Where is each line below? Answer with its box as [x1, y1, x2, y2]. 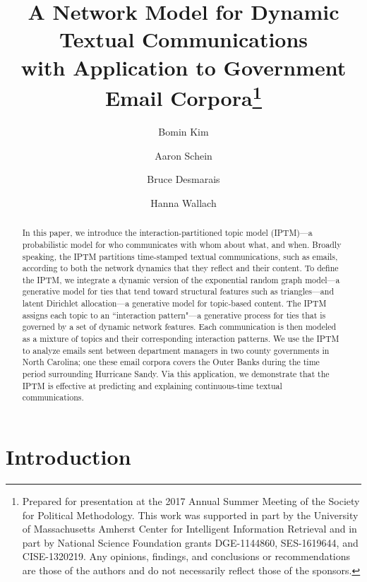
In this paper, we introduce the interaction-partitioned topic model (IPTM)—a [22, 227, 313, 239]
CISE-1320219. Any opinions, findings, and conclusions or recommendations [22, 549, 351, 564]
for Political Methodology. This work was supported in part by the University [22, 507, 359, 522]
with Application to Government [20, 52, 347, 81]
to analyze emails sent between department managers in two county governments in [22, 344, 330, 356]
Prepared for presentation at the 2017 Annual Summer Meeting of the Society [22, 493, 360, 508]
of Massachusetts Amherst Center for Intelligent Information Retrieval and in [22, 521, 357, 536]
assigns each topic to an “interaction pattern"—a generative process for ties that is [22, 309, 326, 321]
